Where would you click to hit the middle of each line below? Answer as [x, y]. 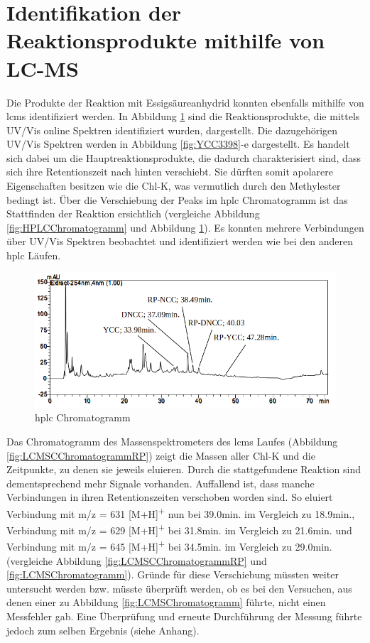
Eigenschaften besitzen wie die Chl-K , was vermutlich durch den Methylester [174, 186]
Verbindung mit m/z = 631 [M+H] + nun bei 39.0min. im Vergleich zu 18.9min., [181, 512]
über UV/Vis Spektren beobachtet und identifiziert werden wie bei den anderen [180, 241]
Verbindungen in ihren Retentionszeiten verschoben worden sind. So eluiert [170, 497]
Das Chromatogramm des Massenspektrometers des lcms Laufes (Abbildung [172, 441]
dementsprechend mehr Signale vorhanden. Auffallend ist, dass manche [160, 483]
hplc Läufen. [34, 255]
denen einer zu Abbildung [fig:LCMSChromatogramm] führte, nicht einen [166, 602]
